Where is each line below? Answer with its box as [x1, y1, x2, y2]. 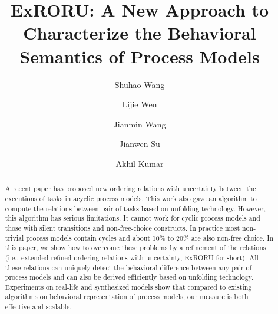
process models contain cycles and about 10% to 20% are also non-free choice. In [26, 233, 274, 243]
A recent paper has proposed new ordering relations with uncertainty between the [5, 184, 256, 194]
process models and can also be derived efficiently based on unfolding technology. [5, 272, 254, 282]
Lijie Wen [122, 98, 157, 110]
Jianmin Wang [113, 117, 166, 130]
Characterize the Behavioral [23, 21, 256, 45]
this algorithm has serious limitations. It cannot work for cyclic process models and [5, 213, 260, 223]
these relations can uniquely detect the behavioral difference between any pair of [5, 262, 252, 272]
